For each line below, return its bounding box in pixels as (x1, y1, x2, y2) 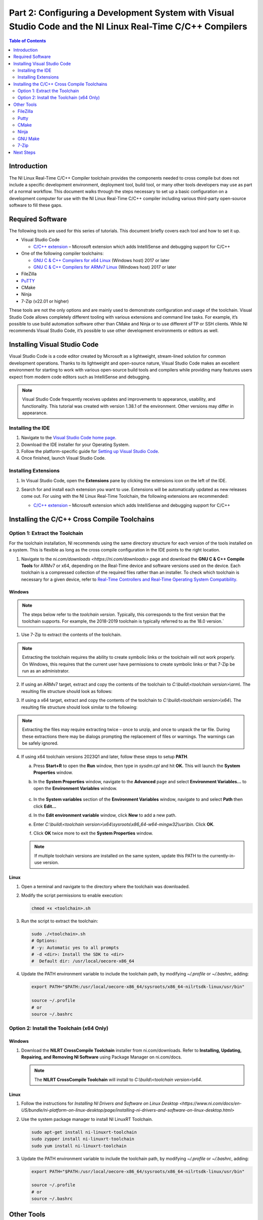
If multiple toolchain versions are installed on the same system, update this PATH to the (34, 853, 209, 858)
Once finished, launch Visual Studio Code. (21, 455, 106, 461)
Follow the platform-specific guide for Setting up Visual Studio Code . (21, 448, 159, 454)
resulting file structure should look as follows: (21, 688, 113, 694)
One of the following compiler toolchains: (21, 250, 104, 256)
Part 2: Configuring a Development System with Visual (9, 7, 234, 18)
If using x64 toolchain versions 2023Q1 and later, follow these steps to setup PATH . (21, 754, 188, 760)
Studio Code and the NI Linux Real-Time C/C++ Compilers (9, 21, 247, 32)
